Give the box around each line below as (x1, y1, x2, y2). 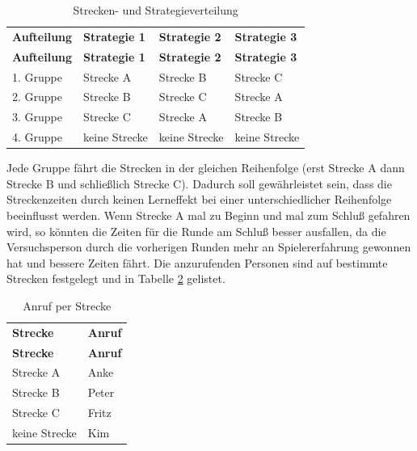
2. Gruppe (12, 88, 62, 105)
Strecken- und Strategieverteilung (73, 2, 238, 18)
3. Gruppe (12, 108, 62, 125)
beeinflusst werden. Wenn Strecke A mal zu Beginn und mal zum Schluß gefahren (6, 206, 411, 223)
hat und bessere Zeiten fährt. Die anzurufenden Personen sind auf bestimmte (6, 254, 388, 271)
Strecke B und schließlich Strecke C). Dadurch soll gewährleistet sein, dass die (6, 175, 392, 192)
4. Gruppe (12, 129, 62, 145)
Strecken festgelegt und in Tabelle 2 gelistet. (6, 270, 225, 287)
